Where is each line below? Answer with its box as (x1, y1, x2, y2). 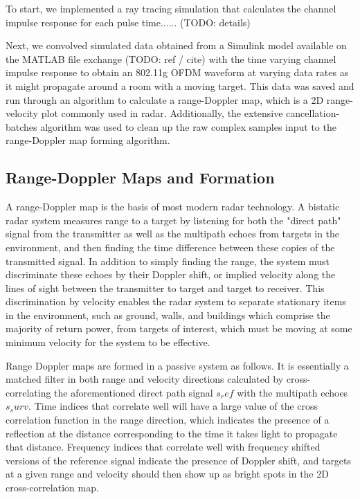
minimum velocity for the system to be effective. (6, 335, 210, 350)
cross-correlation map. (6, 480, 99, 495)
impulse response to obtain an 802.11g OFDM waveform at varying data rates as (6, 65, 349, 80)
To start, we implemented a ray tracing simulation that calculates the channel (6, 1, 336, 15)
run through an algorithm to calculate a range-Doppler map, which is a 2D (6, 92, 324, 107)
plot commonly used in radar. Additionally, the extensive (41, 106, 283, 120)
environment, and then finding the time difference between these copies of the (6, 239, 335, 254)
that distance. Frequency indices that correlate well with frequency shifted (6, 439, 321, 454)
